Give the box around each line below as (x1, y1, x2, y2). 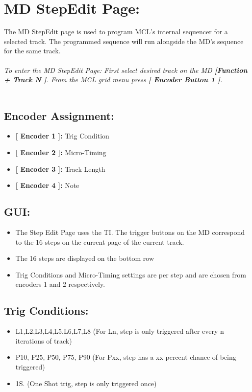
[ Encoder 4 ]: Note (15, 180, 79, 190)
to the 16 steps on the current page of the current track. (15, 236, 184, 247)
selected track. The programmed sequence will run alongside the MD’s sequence (4, 36, 244, 46)
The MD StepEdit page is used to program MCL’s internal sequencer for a (4, 26, 228, 37)
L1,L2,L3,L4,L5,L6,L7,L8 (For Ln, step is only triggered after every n (15, 326, 224, 336)
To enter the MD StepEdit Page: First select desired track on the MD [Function (4, 65, 248, 75)
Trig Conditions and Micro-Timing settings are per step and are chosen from (15, 269, 246, 279)
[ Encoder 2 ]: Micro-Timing (15, 147, 106, 158)
